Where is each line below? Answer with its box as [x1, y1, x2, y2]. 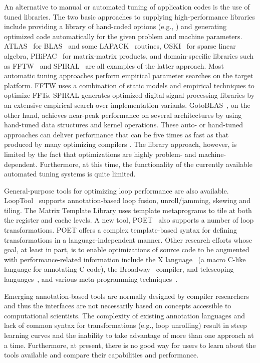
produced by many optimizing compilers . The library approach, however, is [4, 139, 237, 149]
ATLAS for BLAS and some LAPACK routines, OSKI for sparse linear [4, 41, 236, 51]
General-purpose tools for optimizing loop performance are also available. [4, 185, 229, 196]
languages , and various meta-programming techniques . [4, 274, 178, 284]
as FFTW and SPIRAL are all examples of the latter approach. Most [4, 60, 224, 71]
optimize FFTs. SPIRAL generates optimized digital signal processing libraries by [4, 90, 255, 100]
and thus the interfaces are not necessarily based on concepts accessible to [4, 300, 231, 311]
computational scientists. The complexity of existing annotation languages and [4, 310, 245, 320]
